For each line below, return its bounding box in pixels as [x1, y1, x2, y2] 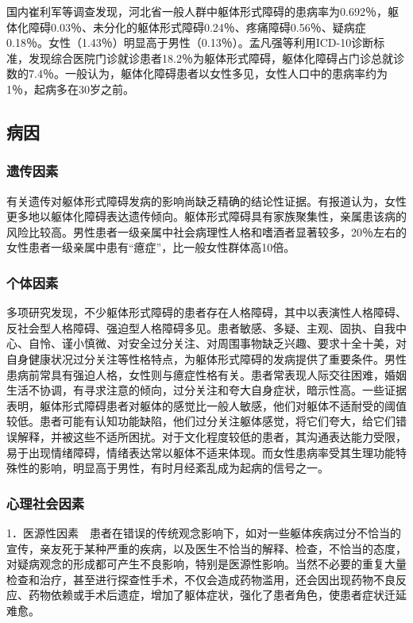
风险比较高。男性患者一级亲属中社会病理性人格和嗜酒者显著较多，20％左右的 [6, 223, 407, 240]
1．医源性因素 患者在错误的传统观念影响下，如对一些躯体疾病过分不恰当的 [6, 524, 401, 540]
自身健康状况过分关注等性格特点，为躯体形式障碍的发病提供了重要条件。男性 [6, 350, 407, 367]
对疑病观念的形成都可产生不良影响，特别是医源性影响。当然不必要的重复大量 [6, 556, 407, 572]
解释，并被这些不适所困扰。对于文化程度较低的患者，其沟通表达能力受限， [17, 428, 407, 444]
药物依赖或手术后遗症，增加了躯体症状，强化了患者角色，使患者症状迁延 [28, 586, 407, 603]
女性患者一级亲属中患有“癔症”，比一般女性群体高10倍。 [6, 239, 295, 256]
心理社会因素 [6, 493, 85, 513]
